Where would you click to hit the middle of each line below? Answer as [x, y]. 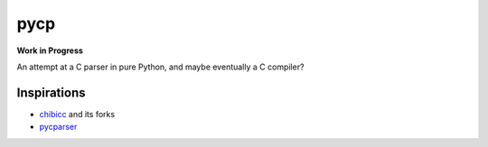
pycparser [58, 127]
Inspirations [51, 92]
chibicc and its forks [77, 114]
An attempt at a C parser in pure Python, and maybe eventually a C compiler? [160, 67]
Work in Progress [50, 51]
